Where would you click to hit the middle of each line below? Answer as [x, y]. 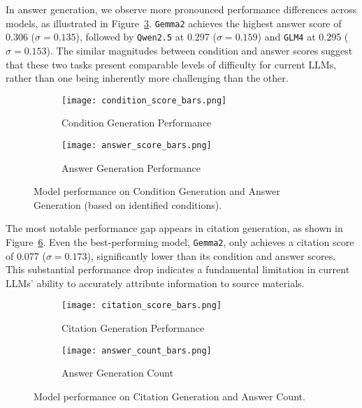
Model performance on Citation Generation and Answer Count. [169, 396]
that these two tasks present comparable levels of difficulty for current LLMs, [171, 64]
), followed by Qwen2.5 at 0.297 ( [146, 37]
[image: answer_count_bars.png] [137, 350]
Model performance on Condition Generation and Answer [157, 191]
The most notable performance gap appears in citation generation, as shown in [174, 228]
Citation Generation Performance [133, 328]
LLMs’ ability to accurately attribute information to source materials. [155, 283]
